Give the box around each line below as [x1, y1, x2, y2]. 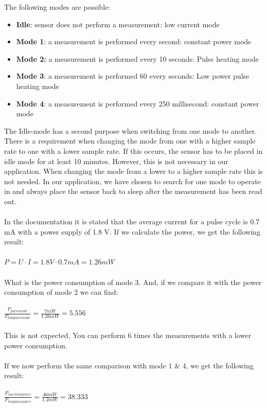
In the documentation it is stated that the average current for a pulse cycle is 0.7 [4, 216, 260, 227]
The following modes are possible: [4, 2, 111, 12]
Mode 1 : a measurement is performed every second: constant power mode [16, 36, 252, 47]
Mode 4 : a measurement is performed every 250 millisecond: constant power [16, 98, 259, 109]
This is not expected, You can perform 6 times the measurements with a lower [4, 329, 251, 340]
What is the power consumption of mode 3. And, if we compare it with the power [4, 276, 262, 287]
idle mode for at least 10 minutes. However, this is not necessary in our [4, 155, 228, 166]
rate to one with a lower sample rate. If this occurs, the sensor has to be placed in [4, 145, 263, 156]
